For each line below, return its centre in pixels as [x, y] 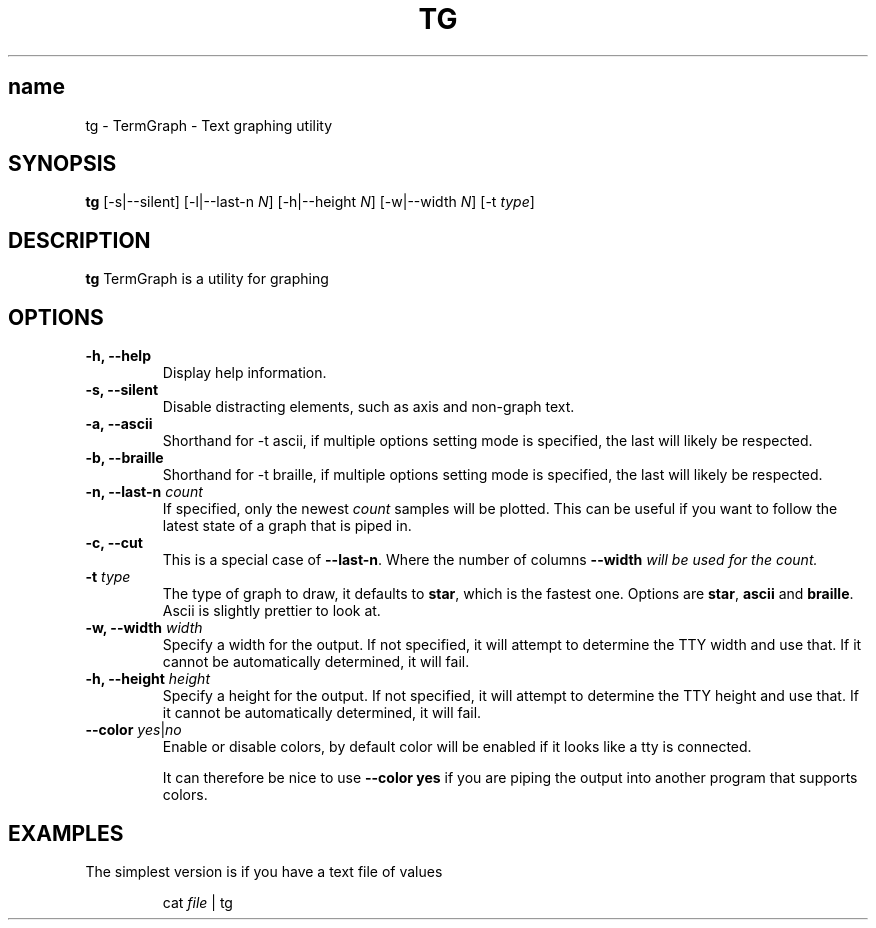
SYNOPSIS [62, 164]
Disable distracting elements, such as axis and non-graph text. [368, 407]
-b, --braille [124, 458]
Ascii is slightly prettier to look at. [271, 611]
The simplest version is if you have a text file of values [264, 871]
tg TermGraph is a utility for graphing [207, 279]
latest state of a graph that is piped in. [287, 526]
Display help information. [244, 373]
